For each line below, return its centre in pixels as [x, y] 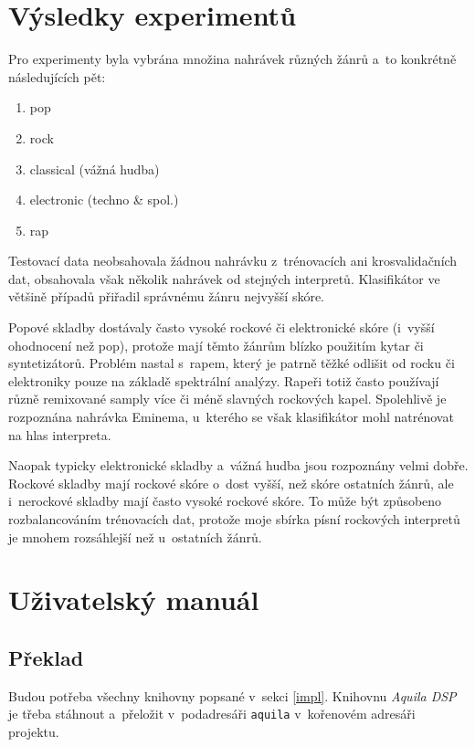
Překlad [46, 657]
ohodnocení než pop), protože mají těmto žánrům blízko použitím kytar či [216, 345]
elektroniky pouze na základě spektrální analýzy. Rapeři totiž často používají [224, 380]
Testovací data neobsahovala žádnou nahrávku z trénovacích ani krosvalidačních [233, 261]
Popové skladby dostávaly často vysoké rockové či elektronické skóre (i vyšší [222, 327]
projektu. [34, 732]
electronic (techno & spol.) [104, 200]
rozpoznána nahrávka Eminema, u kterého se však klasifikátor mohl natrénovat [231, 417]
